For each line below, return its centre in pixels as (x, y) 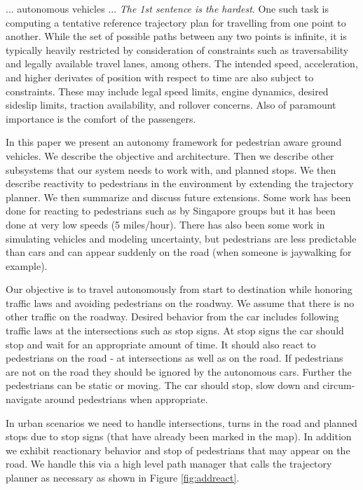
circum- (339, 385)
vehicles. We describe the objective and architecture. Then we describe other (170, 155)
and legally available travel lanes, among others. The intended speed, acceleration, (182, 63)
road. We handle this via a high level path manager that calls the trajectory (169, 464)
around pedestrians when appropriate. (126, 399)
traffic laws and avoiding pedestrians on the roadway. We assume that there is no (180, 302)
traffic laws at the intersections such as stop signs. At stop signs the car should (175, 331)
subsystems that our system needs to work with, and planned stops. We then (171, 169)
